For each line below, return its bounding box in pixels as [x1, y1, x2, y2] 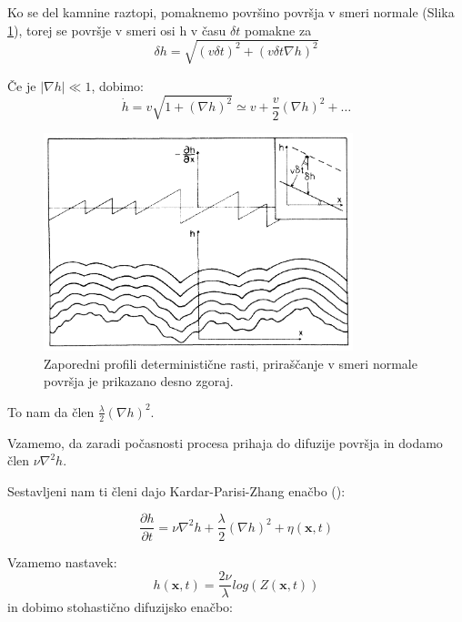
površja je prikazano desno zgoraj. [44, 372, 234, 391]
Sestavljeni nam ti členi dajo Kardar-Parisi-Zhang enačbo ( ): [7, 481, 346, 500]
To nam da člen [7, 402, 95, 421]
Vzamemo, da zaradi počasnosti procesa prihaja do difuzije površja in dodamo [7, 433, 443, 452]
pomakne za [245, 20, 312, 39]
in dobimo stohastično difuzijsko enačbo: [7, 597, 233, 617]
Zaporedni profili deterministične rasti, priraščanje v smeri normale [44, 353, 417, 372]
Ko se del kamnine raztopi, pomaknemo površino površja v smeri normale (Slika [7, 3, 455, 21]
